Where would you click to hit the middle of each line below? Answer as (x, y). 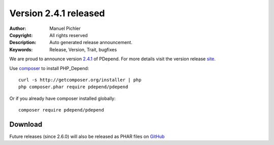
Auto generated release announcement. (91, 43)
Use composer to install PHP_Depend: (49, 68)
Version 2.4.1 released (57, 13)
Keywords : (21, 49)
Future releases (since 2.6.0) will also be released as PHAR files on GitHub (87, 136)
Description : (23, 43)
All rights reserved (69, 35)
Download (26, 124)
